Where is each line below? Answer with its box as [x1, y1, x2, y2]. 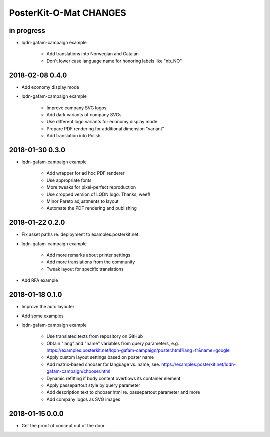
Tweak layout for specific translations [46, 266, 124, 272]
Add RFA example [21, 277, 58, 283]
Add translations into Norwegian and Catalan [46, 51, 139, 57]
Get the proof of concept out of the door [21, 422, 105, 428]
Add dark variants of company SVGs [46, 111, 122, 117]
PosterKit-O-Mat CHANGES [9, 7, 127, 18]
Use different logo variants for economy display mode [46, 119, 158, 125]
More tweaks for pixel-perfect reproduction [46, 184, 136, 190]
